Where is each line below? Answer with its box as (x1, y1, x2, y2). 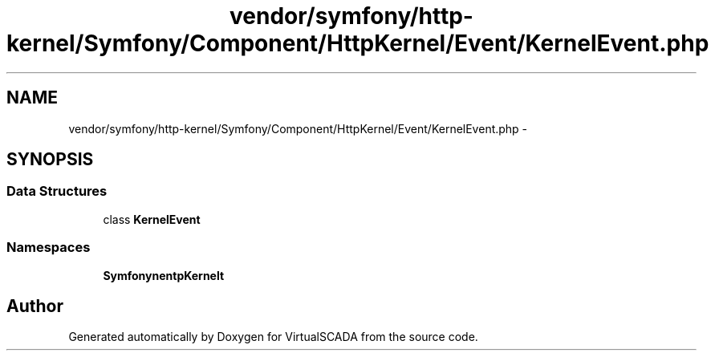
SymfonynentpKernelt (103, 268, 225, 282)
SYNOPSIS (6, 149, 94, 170)
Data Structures (6, 183, 108, 200)
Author (6, 295, 63, 316)
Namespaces (6, 239, 91, 256)
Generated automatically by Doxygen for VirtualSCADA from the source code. (68, 330, 478, 344)
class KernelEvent (103, 212, 201, 226)
